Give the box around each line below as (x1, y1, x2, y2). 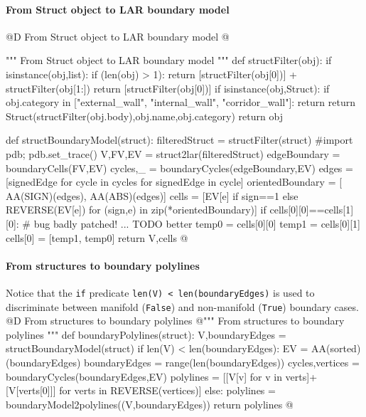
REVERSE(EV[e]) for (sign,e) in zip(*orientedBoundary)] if (6, 202, 267, 217)
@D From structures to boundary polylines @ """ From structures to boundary (6, 313, 345, 328)
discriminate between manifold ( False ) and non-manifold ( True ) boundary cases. (6, 299, 359, 314)
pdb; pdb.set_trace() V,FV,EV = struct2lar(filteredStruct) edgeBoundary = (6, 146, 340, 161)
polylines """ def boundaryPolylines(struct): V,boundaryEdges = (6, 327, 286, 342)
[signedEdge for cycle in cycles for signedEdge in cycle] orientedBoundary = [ (6, 174, 343, 189)
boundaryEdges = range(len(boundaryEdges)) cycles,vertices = (84, 355, 360, 369)
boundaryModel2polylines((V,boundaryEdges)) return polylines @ (6, 396, 294, 411)
